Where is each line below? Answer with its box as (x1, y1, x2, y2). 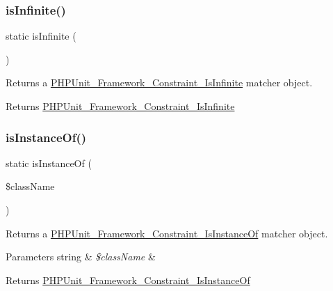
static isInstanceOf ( (6, 155, 92, 170)
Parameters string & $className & (6, 249, 156, 264)
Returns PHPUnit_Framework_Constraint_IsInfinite (6, 99, 235, 113)
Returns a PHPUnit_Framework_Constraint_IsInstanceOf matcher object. (6, 226, 328, 240)
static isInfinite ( (6, 29, 76, 43)
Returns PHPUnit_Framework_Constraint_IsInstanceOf (6, 272, 250, 287)
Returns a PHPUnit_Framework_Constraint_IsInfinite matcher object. (6, 75, 313, 90)
